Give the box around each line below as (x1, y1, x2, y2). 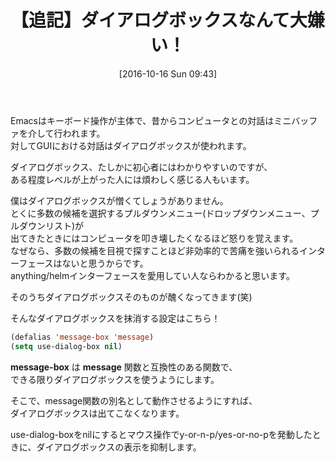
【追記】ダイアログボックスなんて (11, 9, 290, 32)
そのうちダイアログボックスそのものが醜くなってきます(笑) (10, 291, 253, 303)
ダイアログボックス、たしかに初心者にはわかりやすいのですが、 (10, 161, 273, 173)
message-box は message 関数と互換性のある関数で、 (10, 361, 238, 373)
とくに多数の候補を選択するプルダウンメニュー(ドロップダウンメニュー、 (10, 207, 311, 219)
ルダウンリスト (10, 219, 72, 231)
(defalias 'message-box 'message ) (10, 332, 155, 342)
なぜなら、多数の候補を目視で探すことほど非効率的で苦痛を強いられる (10, 244, 300, 256)
